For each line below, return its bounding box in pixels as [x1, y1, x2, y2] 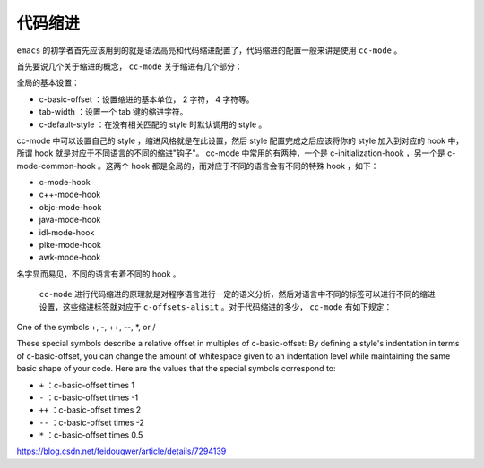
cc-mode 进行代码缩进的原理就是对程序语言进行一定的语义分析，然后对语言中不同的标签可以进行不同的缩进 [39, 289, 436, 300]
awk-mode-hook [39, 251, 101, 263]
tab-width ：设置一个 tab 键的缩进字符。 [39, 106, 188, 117]
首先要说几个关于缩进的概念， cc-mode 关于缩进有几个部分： [16, 61, 243, 72]
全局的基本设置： [16, 77, 80, 89]
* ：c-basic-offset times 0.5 [39, 430, 143, 440]
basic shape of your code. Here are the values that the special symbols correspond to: [16, 363, 336, 374]
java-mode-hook [39, 215, 101, 225]
